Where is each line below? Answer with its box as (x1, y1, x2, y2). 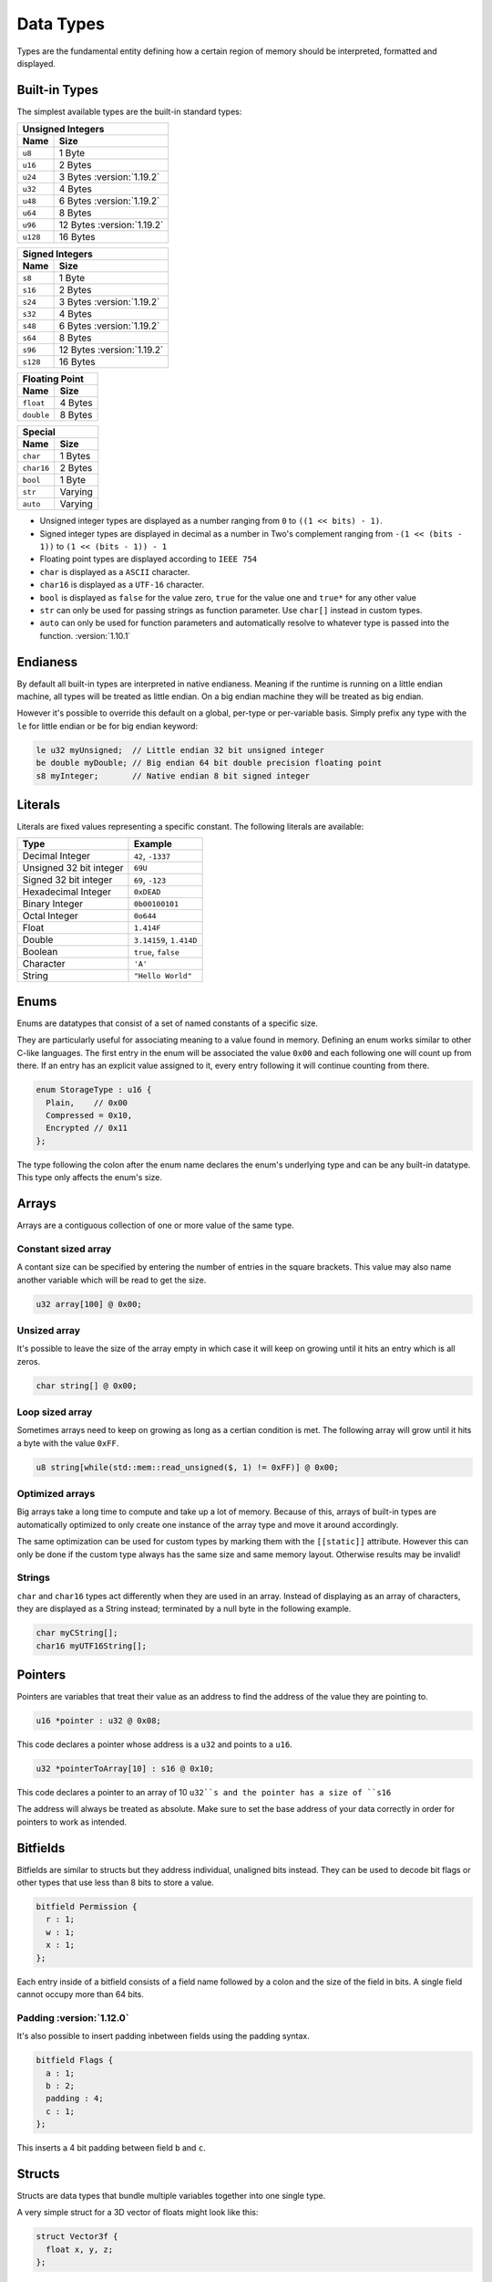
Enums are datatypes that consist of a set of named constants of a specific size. (16, 1018, 319, 1029)
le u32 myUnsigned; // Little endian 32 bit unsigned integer (36, 745, 325, 755)
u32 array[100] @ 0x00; (36, 1299, 143, 1309)
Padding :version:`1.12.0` (16, 2011, 129, 2024)
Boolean (22, 946, 58, 958)
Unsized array (16, 1324, 81, 1336)
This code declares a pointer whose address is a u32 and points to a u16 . (16, 1739, 293, 1750)
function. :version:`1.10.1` (39, 630, 131, 641)
